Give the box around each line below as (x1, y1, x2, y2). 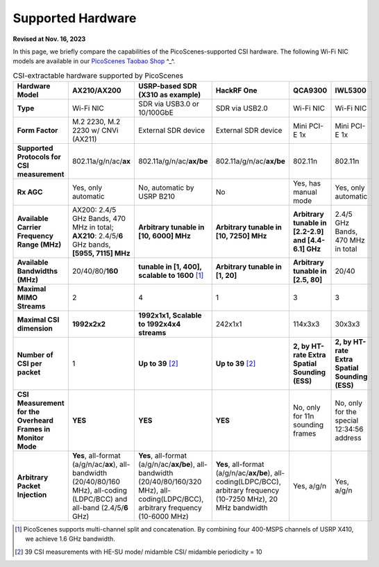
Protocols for (17, 152, 62, 162)
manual (292, 188, 317, 197)
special (335, 416, 359, 425)
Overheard (17, 416, 53, 425)
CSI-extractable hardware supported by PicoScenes (12, 70, 184, 80)
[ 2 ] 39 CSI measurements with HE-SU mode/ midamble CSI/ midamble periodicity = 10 (15, 548, 263, 556)
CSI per (17, 359, 42, 368)
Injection (17, 490, 47, 500)
